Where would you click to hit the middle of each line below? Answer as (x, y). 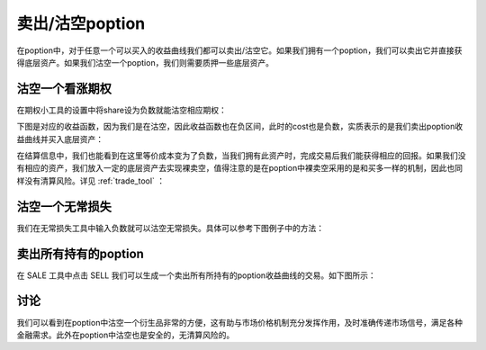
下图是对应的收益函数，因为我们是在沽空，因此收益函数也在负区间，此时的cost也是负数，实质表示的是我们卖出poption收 (240, 127)
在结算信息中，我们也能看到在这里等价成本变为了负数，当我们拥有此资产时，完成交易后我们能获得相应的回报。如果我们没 (241, 156)
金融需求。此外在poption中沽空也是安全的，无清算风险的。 (126, 335)
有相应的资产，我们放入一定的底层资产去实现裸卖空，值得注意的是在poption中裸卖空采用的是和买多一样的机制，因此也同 (240, 168)
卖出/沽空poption (81, 23)
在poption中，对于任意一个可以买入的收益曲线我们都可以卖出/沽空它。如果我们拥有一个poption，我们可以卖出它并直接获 (239, 50)
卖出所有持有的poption (80, 253)
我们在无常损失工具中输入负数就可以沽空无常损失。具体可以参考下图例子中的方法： (170, 228)
